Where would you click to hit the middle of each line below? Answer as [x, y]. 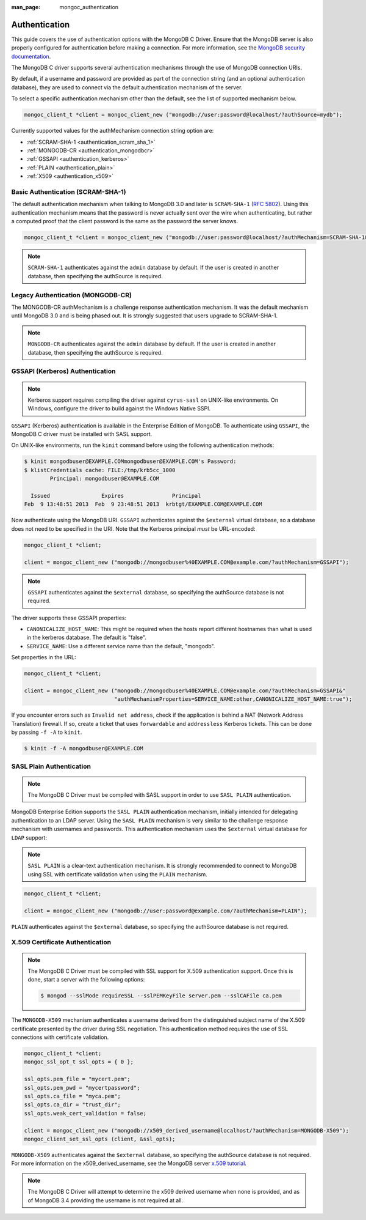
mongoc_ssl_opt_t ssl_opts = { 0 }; [79, 1062]
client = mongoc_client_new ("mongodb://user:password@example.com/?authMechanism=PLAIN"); [166, 911]
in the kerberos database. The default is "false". [86, 638]
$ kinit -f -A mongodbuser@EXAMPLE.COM [84, 749]
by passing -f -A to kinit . [47, 732]
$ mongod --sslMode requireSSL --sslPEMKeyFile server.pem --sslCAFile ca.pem [161, 996]
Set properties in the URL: [44, 657]
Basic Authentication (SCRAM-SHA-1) [69, 191]
